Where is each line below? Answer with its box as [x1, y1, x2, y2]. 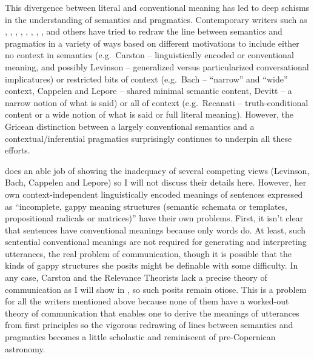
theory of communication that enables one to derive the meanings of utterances [5, 306, 299, 319]
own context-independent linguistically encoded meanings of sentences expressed [5, 187, 303, 200]
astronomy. [5, 342, 45, 355]
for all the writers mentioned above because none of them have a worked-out [5, 295, 289, 307]
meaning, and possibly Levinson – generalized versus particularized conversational [5, 60, 309, 73]
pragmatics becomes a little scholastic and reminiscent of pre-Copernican [5, 330, 276, 343]
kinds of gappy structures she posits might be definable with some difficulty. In [5, 259, 298, 272]
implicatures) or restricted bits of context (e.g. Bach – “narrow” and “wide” [5, 72, 288, 85]
